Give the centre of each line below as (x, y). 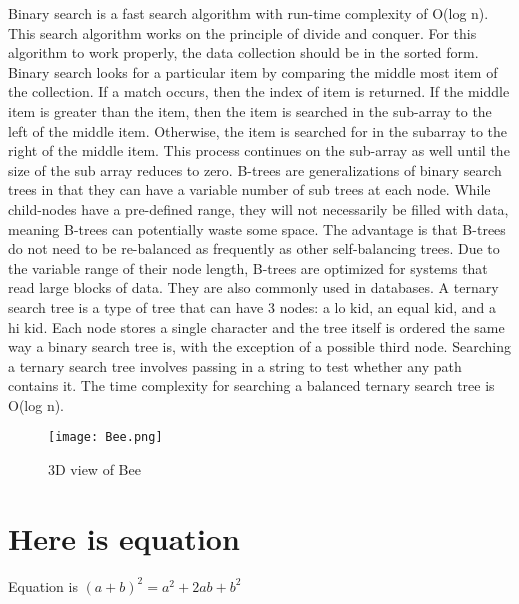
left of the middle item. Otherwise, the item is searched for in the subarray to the (258, 130)
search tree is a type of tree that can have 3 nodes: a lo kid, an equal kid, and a (252, 306)
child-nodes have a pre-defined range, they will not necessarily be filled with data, (258, 208)
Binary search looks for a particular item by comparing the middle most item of (253, 71)
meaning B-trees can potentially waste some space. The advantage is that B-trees (257, 228)
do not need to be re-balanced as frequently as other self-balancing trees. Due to (254, 248)
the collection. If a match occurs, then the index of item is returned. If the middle (259, 91)
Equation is (43, 585)
